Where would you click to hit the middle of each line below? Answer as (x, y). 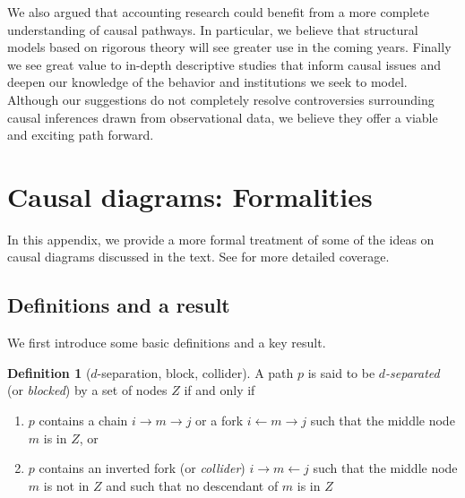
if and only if (220, 390)
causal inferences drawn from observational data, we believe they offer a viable (223, 117)
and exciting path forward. (81, 135)
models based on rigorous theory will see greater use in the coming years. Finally (229, 47)
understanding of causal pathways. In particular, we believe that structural (213, 29)
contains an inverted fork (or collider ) (142, 468)
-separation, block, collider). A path (195, 372)
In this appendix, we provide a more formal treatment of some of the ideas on (221, 239)
